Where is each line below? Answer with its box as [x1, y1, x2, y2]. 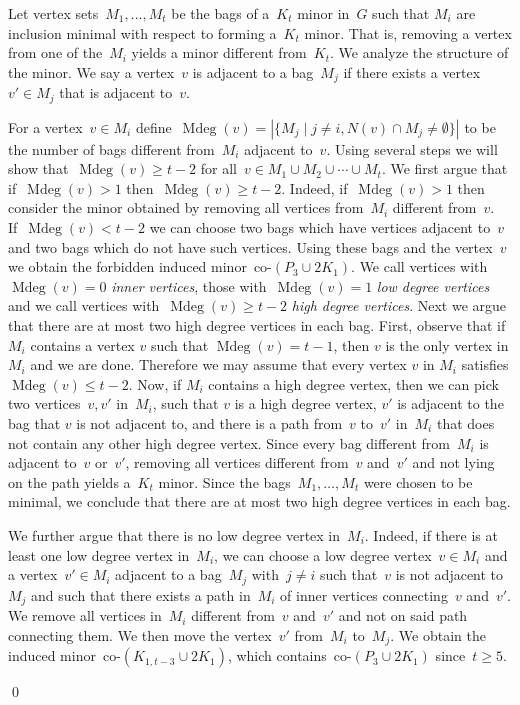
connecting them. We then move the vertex [8, 624, 272, 645]
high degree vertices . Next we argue [291, 295, 506, 316]
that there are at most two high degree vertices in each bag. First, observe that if [8, 315, 506, 336]
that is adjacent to [59, 82, 173, 103]
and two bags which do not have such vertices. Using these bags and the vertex [8, 236, 493, 257]
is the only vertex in [385, 334, 509, 355]
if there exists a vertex [343, 61, 481, 82]
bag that [8, 413, 61, 433]
